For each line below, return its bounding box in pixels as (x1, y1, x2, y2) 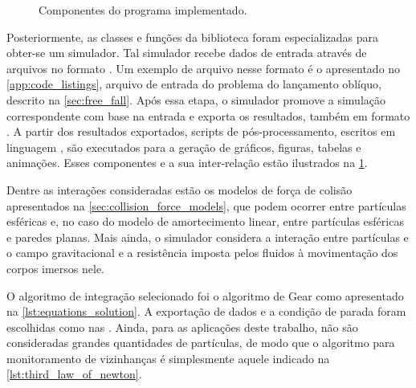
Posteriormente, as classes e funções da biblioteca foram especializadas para (6, 28, 378, 45)
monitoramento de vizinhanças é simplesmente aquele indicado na (6, 349, 330, 366)
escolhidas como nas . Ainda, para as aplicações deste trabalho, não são (6, 318, 358, 335)
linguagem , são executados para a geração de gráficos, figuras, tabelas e (6, 138, 361, 155)
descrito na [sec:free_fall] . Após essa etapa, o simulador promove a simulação (6, 91, 385, 108)
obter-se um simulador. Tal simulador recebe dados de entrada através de (6, 44, 367, 61)
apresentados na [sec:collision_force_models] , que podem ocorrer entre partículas (6, 197, 406, 214)
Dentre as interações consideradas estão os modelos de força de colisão (6, 181, 353, 198)
